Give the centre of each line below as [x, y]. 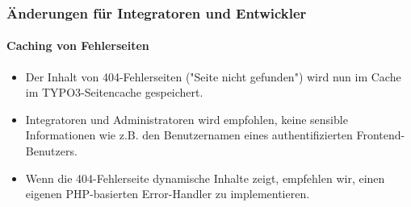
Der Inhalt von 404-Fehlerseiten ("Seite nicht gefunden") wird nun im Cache [213, 76]
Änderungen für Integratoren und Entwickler [157, 12]
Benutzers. [51, 151]
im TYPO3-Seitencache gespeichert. [114, 92]
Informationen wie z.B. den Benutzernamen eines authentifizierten [189, 135]
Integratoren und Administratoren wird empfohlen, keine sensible [187, 119]
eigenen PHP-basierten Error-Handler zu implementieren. [168, 194]
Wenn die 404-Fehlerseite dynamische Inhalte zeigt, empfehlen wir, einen [205, 178]
